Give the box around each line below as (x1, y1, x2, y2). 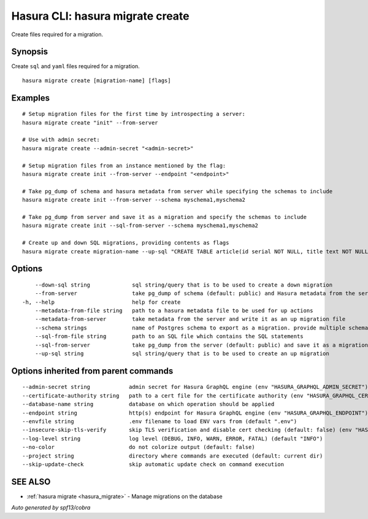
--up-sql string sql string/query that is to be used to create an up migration (34, 350, 329, 357)
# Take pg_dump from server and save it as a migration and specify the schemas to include (22, 213, 307, 220)
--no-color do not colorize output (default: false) (22, 444, 255, 451)
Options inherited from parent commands (11, 366, 174, 376)
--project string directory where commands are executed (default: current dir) (22, 452, 323, 459)
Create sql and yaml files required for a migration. (11, 63, 140, 70)
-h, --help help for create (22, 298, 181, 306)
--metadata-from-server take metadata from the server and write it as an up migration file (34, 316, 346, 323)
